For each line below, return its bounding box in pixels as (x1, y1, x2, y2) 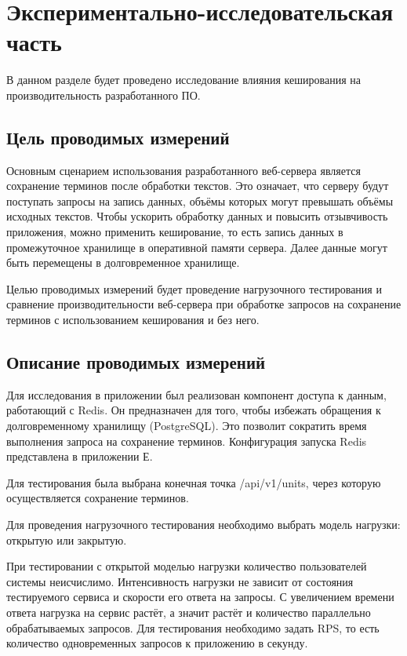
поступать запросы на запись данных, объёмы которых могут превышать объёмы (6, 192, 394, 209)
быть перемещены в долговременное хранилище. (6, 254, 240, 271)
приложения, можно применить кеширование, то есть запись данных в (6, 224, 343, 240)
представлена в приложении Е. (6, 448, 153, 465)
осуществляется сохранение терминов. (6, 490, 189, 506)
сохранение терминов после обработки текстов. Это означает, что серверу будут (6, 177, 389, 194)
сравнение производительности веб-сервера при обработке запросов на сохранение (6, 296, 402, 312)
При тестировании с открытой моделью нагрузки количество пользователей (6, 558, 367, 574)
